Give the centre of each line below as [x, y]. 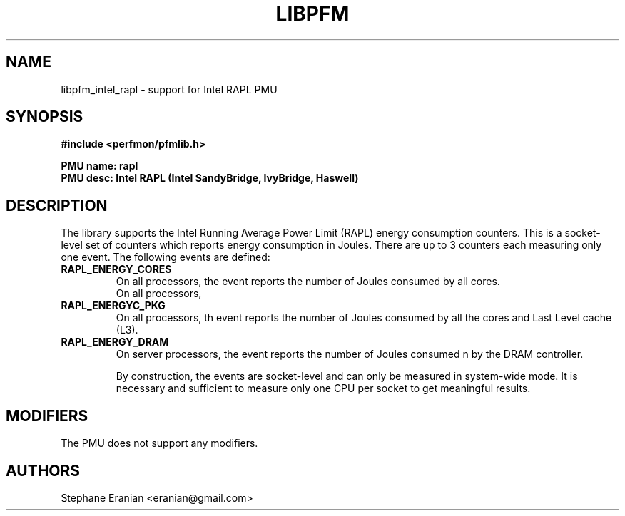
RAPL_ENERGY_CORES [116, 269]
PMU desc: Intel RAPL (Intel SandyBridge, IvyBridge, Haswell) [210, 178]
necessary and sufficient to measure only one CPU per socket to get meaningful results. [323, 388]
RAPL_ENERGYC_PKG [113, 306]
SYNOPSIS [45, 117]
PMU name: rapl [100, 166]
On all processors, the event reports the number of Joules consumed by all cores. [308, 282]
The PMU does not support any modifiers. [159, 443]
